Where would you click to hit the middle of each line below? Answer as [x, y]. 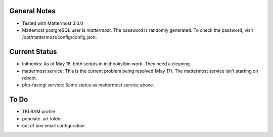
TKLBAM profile [38, 112]
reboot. [30, 78]
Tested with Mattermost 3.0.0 [53, 23]
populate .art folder [42, 118]
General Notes [32, 11]
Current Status [33, 52]
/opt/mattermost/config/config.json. [59, 37]
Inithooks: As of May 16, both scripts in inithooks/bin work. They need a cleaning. [107, 64]
